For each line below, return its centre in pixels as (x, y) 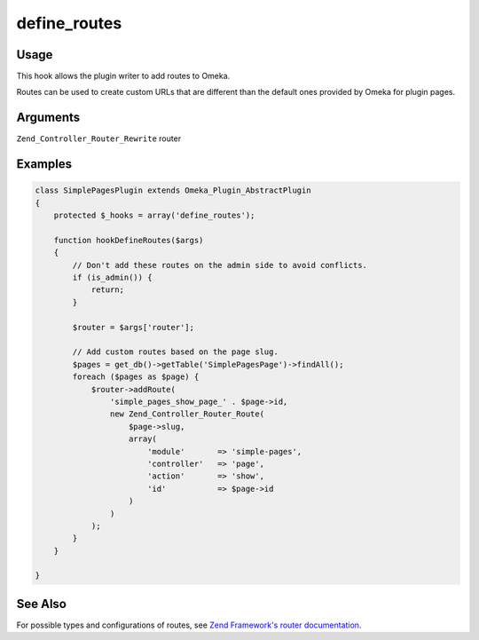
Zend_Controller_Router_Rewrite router (99, 138)
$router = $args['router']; (133, 327)
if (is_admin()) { (112, 278)
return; (107, 290)
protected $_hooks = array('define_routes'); (154, 216)
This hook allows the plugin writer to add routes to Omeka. (123, 76)
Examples (44, 164)
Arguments (48, 118)
